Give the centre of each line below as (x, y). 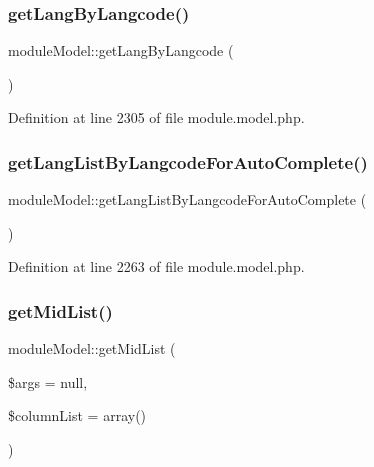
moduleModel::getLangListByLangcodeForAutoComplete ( (187, 199)
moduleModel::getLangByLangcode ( (121, 50)
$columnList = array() (77, 415)
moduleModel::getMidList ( (92, 348)
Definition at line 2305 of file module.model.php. (156, 117)
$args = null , (48, 381)
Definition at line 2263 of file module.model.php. (156, 266)
